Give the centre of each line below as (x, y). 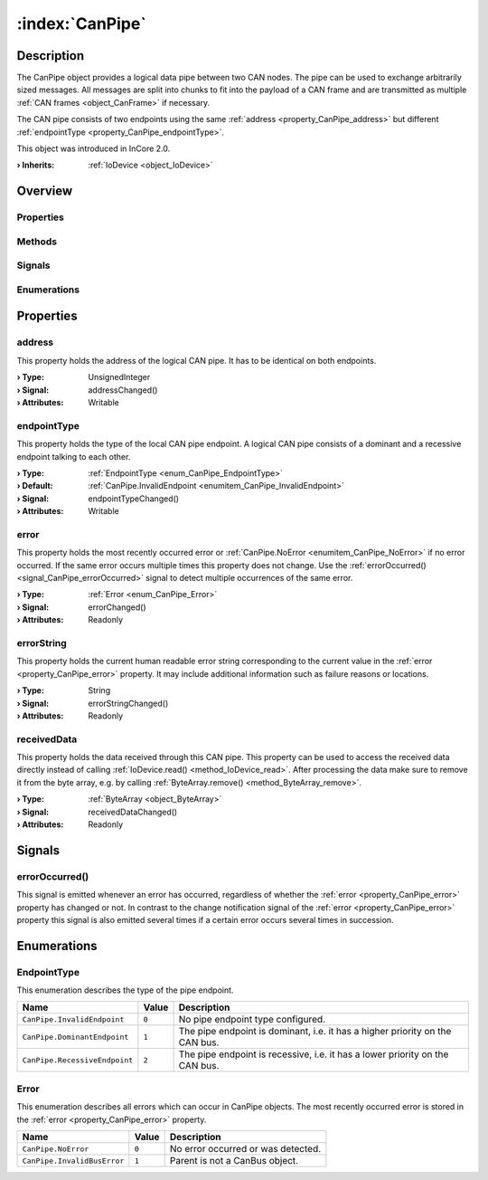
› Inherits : (36, 165)
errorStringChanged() (128, 703)
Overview (45, 191)
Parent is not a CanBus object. (234, 1161)
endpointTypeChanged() (134, 499)
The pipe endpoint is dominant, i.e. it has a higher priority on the (315, 1032)
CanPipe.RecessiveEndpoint (78, 1060)
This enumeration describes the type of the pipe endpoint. (125, 990)
